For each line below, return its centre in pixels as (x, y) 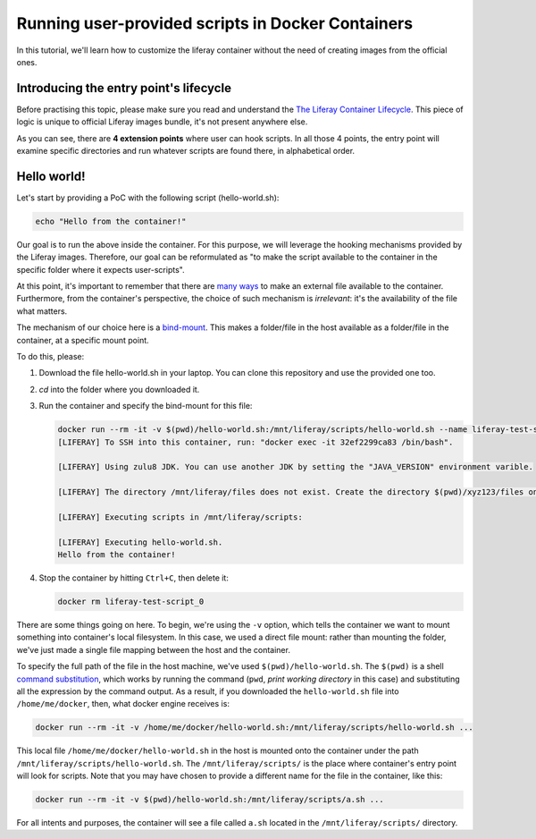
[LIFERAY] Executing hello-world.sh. (140, 542)
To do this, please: (50, 357)
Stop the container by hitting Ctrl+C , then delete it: (134, 578)
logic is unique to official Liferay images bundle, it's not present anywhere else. (162, 122)
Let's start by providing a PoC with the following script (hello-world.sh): (148, 198)
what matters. (42, 311)
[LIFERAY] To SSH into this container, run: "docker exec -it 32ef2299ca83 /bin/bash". (255, 442)
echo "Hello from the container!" (111, 221)
